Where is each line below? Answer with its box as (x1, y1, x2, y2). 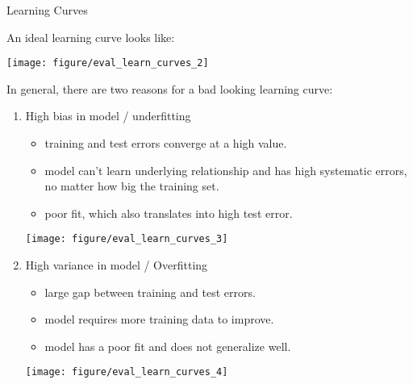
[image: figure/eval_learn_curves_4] (25, 366, 228, 378)
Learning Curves (6, 2, 88, 18)
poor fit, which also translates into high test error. (44, 204, 293, 221)
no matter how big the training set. (44, 177, 219, 194)
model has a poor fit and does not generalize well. (44, 337, 291, 354)
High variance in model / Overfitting (25, 257, 208, 273)
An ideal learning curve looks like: (6, 28, 175, 45)
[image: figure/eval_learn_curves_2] (6, 57, 209, 69)
